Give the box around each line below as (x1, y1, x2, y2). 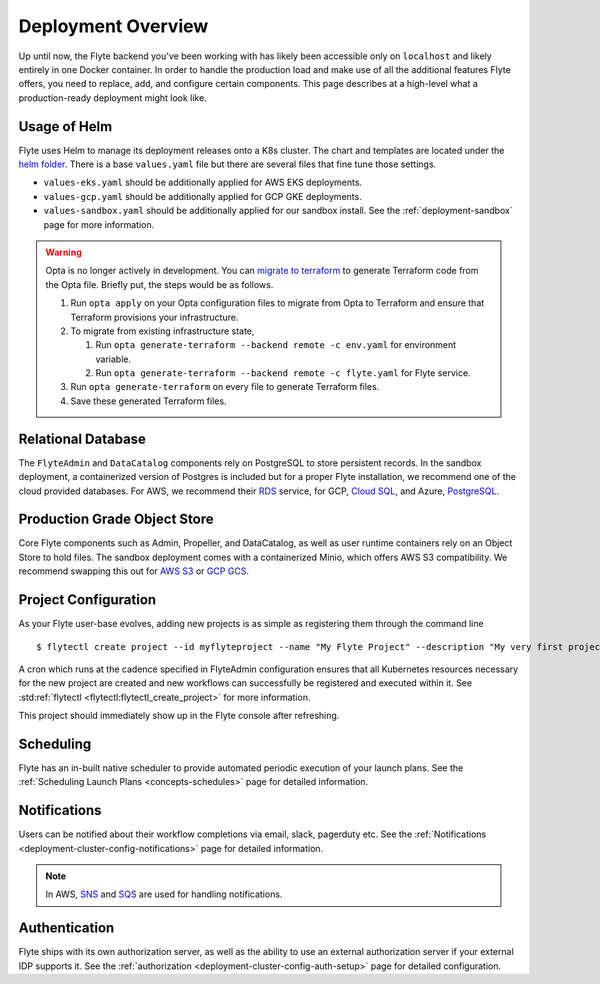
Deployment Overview (18, 15, 209, 37)
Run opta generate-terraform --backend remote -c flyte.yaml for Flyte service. (95, 367, 471, 379)
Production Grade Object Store (18, 511, 214, 528)
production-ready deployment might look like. (18, 91, 207, 104)
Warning (45, 246, 82, 258)
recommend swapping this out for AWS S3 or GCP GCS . (18, 565, 250, 577)
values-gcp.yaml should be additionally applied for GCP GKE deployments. (43, 190, 362, 202)
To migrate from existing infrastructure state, (70, 325, 255, 337)
